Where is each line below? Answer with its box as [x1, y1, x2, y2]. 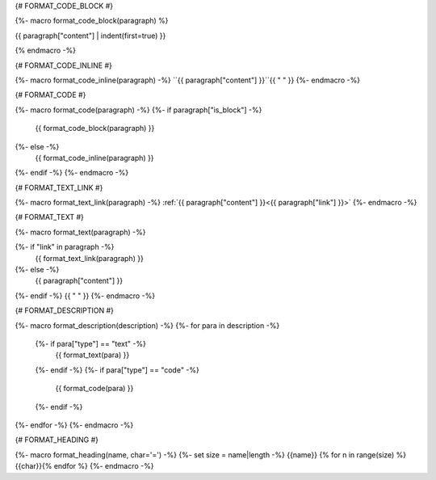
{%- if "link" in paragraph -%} [15, 242, 115, 252]
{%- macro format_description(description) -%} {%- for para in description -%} [15, 320, 280, 331]
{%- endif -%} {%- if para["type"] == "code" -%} [35, 364, 199, 375]
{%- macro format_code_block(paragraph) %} [15, 16, 169, 26]
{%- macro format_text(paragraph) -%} [15, 227, 146, 237]
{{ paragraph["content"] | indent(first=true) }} [15, 31, 166, 40]
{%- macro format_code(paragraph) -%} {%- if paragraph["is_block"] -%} [15, 105, 262, 115]
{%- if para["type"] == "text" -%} [35, 339, 147, 348]
